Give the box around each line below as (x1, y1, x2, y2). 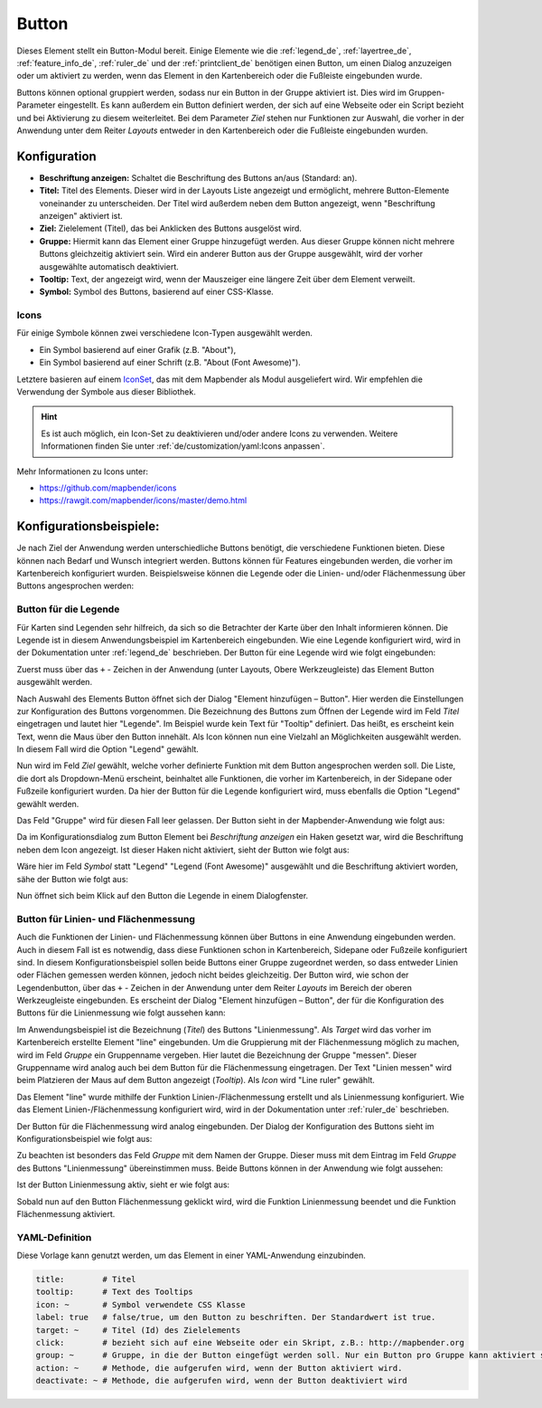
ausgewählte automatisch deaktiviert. (39, 261, 180, 271)
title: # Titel (35, 1274, 136, 1285)
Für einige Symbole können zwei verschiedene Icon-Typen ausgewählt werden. (16, 328, 313, 338)
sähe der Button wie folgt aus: (16, 873, 128, 884)
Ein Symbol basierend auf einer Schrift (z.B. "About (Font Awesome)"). (39, 357, 302, 368)
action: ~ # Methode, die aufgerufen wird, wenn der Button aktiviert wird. (35, 1363, 403, 1373)
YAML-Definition (16, 1231, 92, 1243)
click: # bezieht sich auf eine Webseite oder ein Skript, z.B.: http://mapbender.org (35, 1337, 465, 1348)
